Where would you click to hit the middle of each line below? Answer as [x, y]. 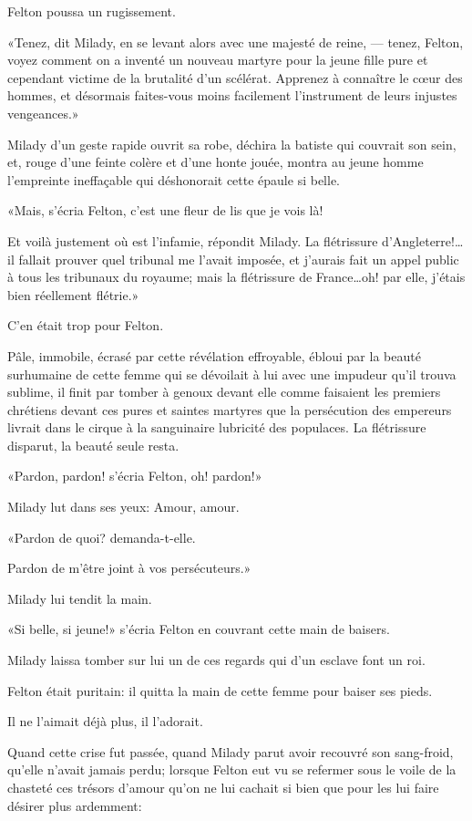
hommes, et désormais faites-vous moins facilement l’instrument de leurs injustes [232, 95]
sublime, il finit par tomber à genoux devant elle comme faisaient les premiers [224, 392]
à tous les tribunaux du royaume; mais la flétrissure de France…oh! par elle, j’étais [236, 277]
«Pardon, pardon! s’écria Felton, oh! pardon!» [135, 476]
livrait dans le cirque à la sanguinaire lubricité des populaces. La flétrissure [217, 427]
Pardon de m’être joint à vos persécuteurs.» [129, 568]
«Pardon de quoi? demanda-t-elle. [102, 537]
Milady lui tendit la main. [80, 598]
